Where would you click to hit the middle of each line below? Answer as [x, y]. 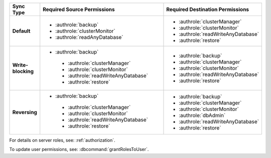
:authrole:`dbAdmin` [202, 115]
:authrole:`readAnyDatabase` [89, 37]
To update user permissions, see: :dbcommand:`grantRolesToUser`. [79, 149]
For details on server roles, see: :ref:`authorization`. [62, 140]
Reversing [25, 112]
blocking [23, 71]
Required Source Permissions [79, 9]
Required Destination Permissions [208, 9]
